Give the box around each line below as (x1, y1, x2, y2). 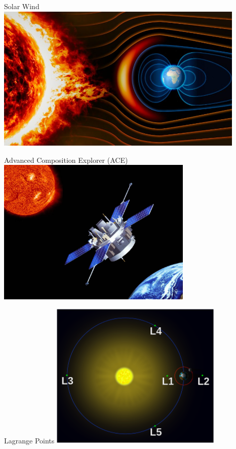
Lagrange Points (4, 435, 55, 445)
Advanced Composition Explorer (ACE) (4, 154, 128, 165)
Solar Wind (4, 1, 40, 11)
